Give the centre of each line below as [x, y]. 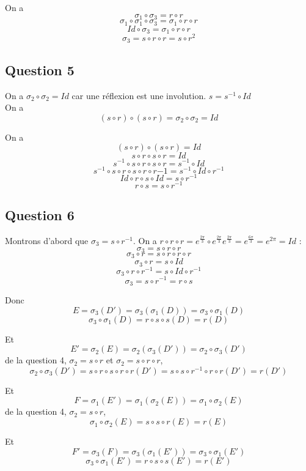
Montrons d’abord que [47, 240]
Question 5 [40, 69]
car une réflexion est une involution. [139, 95]
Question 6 [40, 215]
